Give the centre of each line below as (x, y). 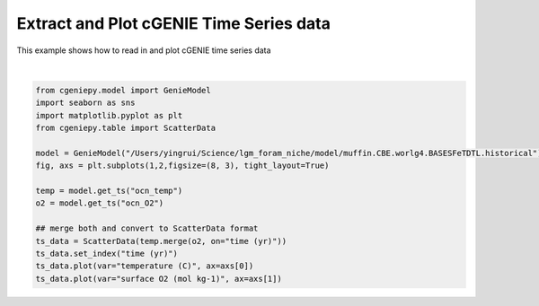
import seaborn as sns (85, 103)
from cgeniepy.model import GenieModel (123, 90)
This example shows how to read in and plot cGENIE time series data (144, 50)
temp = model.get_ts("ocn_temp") (109, 191)
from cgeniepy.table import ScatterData (125, 128)
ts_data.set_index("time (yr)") (107, 254)
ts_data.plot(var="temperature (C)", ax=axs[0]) (145, 266)
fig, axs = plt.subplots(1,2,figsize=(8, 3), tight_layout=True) (182, 166)
